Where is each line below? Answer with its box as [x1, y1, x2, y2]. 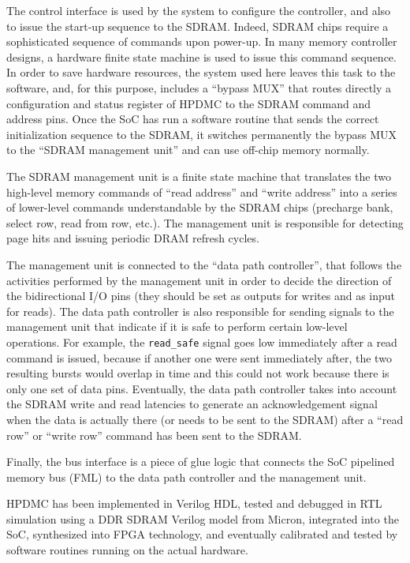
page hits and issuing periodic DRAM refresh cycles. [6, 230, 259, 246]
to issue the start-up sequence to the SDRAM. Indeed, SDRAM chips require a [6, 17, 389, 34]
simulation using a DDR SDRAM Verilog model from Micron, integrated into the [6, 510, 399, 527]
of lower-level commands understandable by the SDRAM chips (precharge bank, [6, 199, 393, 216]
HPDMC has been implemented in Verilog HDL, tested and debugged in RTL [6, 495, 382, 512]
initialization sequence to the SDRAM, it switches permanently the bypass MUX [6, 126, 397, 142]
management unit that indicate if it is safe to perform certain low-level [6, 318, 348, 335]
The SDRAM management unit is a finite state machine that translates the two [6, 167, 391, 184]
